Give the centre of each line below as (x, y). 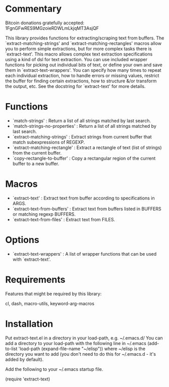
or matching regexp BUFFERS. (44, 214)
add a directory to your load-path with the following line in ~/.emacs (76, 343)
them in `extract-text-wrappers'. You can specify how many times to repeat (83, 70)
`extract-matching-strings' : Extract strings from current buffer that (82, 136)
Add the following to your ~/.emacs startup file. (54, 369)
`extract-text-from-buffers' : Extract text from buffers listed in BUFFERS (87, 209)
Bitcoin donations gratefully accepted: (45, 23)
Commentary (34, 9)
